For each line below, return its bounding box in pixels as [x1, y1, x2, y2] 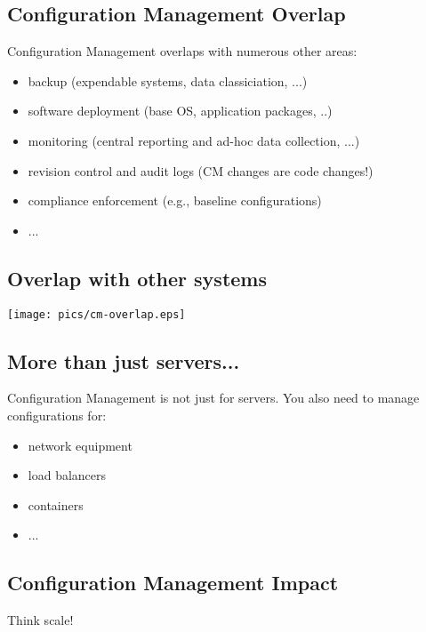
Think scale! [7, 611, 74, 629]
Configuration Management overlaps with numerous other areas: [7, 42, 358, 60]
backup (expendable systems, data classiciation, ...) [28, 71, 308, 90]
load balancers [28, 466, 107, 484]
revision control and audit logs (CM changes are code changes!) [28, 161, 374, 180]
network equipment [28, 436, 133, 454]
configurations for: [7, 406, 107, 425]
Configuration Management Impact [7, 569, 339, 596]
